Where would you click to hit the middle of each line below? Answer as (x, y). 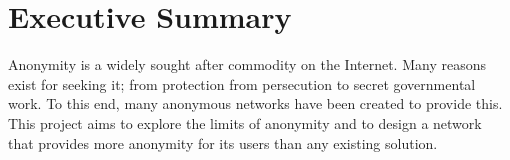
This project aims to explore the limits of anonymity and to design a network (245, 122)
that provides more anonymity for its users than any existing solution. (223, 142)
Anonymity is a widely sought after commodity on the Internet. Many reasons (247, 64)
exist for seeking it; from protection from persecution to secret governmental (242, 83)
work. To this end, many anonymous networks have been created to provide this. (255, 103)
